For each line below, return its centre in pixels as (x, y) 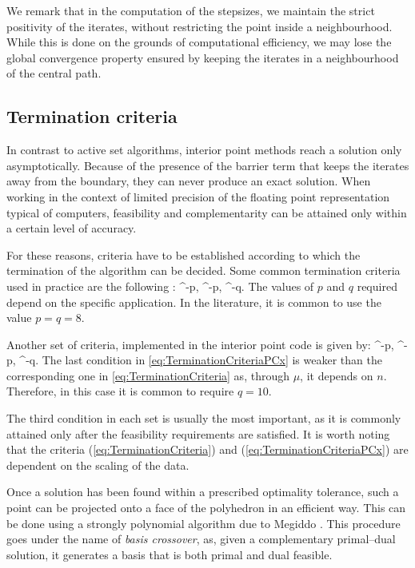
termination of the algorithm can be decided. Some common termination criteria (204, 270)
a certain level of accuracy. (72, 228)
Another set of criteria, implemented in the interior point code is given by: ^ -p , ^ (206, 344)
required (377, 286)
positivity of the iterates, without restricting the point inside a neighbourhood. (200, 26)
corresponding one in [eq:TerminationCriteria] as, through (148, 375)
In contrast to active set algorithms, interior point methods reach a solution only (204, 150)
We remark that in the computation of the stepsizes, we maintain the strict (191, 10)
